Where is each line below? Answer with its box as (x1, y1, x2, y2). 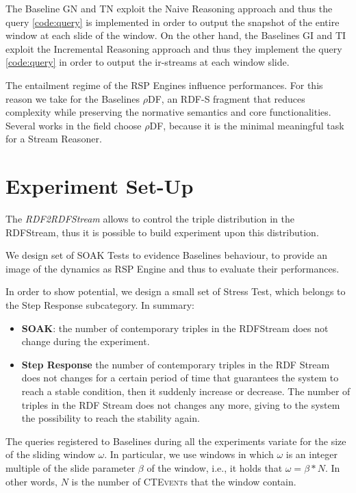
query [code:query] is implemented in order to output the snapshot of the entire (5, 14, 340, 29)
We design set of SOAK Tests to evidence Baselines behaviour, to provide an (5, 248, 328, 262)
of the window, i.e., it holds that (147, 460, 283, 475)
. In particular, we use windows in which (104, 447, 274, 462)
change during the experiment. (21, 334, 150, 349)
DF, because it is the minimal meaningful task (149, 118, 344, 132)
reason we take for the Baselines (5, 91, 140, 105)
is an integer (285, 447, 338, 462)
